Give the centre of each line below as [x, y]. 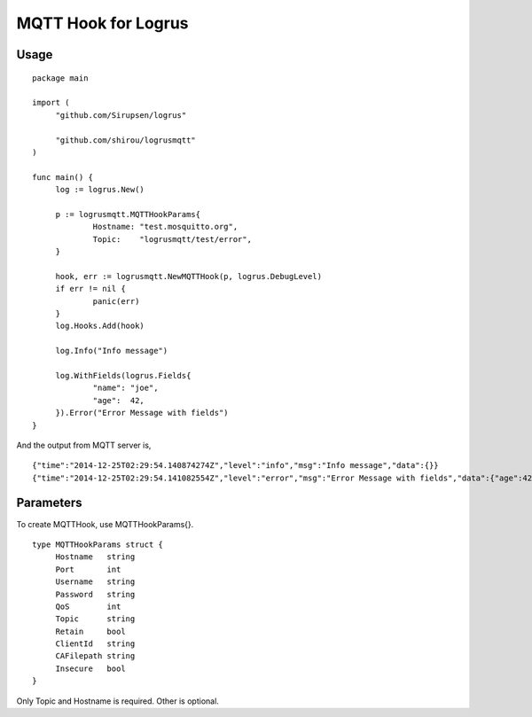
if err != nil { [90, 289]
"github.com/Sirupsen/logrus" [121, 115]
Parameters [49, 503]
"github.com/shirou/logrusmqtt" [126, 140]
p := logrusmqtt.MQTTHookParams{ [128, 214]
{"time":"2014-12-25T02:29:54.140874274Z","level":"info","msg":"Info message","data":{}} [235, 466]
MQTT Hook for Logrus [103, 23]
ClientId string [95, 644]
